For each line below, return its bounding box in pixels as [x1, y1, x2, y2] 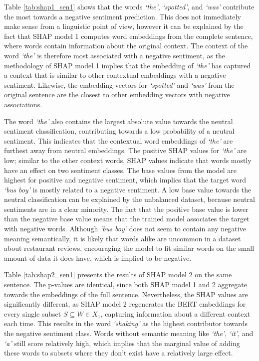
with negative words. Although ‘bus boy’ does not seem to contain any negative [4, 223, 246, 234]
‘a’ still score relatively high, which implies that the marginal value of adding [4, 338, 240, 348]
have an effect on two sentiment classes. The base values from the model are [4, 165, 237, 175]
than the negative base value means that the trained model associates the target [4, 213, 250, 224]
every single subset [4, 308, 61, 319]
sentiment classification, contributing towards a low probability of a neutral [4, 126, 235, 136]
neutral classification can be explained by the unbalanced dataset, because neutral [4, 194, 255, 204]
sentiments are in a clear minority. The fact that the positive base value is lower [4, 203, 249, 214]
